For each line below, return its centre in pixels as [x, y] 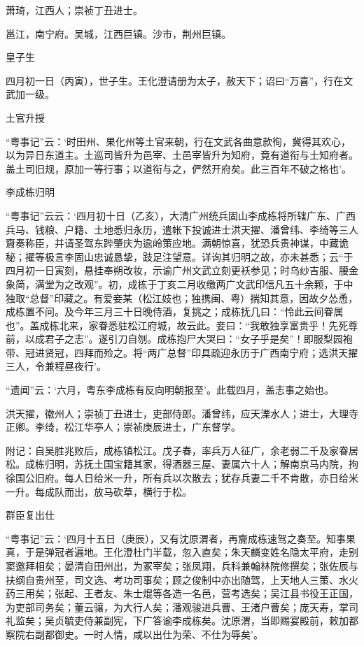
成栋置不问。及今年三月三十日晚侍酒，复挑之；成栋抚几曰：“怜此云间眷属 [175, 311]
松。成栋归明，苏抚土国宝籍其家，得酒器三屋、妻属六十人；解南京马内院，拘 [182, 464]
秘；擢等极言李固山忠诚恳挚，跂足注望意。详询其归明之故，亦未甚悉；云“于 [180, 256]
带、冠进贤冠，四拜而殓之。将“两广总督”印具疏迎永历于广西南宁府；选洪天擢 [182, 352]
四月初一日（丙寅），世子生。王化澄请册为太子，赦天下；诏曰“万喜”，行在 [175, 80]
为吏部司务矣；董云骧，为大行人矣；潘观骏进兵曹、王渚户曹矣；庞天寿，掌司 [182, 606]
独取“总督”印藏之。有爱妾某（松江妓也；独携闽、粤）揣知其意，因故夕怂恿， [182, 297]
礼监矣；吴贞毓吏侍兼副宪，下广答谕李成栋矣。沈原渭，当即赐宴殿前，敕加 [177, 620]
